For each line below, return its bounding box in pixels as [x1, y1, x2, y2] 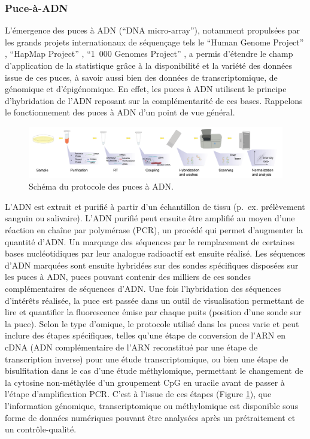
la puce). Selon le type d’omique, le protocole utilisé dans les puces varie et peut [5, 317, 299, 330]
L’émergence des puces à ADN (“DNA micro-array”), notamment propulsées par [5, 24, 300, 36]
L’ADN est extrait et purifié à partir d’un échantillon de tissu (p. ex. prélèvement [5, 200, 305, 212]
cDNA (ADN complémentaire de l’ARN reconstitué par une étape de [5, 340, 258, 353]
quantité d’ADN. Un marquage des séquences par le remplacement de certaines [5, 235, 294, 248]
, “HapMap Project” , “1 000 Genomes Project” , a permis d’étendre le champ [5, 47, 293, 60]
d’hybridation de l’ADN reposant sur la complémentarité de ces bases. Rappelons [5, 94, 303, 106]
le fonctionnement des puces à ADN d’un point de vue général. [5, 106, 235, 118]
